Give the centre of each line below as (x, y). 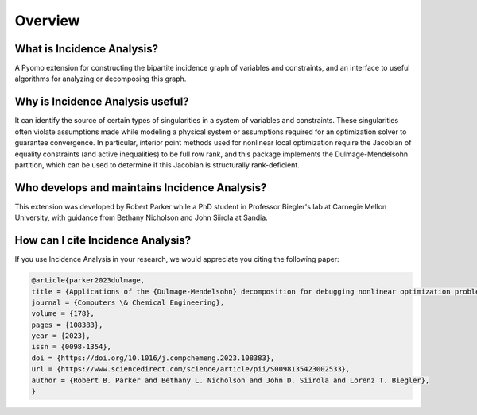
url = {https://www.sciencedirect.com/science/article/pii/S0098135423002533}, (191, 369)
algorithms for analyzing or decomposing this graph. (101, 79)
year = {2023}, (61, 336)
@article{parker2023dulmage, (88, 281)
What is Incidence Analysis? (87, 49)
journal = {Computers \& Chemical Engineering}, (128, 302)
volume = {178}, (63, 314)
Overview (47, 21)
